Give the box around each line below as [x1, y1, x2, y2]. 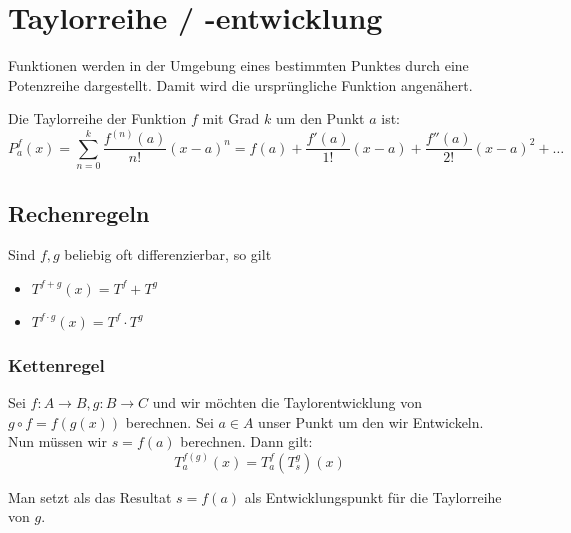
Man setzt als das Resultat [8, 486, 172, 507]
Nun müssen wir [8, 431, 107, 452]
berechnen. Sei [125, 411, 214, 432]
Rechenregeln [8, 197, 150, 228]
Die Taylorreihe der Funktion [8, 108, 187, 129]
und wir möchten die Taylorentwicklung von [152, 392, 422, 413]
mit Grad [202, 108, 260, 129]
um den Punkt [276, 108, 365, 129]
